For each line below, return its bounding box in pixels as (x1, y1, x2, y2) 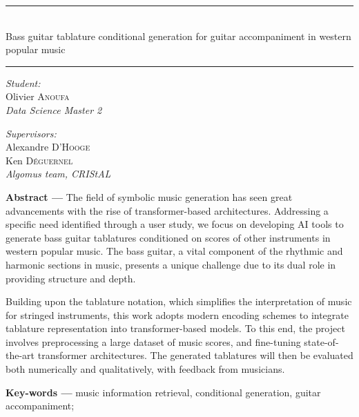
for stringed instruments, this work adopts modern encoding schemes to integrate (6, 307, 349, 322)
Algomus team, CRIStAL (6, 166, 111, 181)
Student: (6, 75, 41, 90)
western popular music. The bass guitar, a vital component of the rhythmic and (6, 244, 343, 258)
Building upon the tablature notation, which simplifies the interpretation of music (6, 294, 352, 309)
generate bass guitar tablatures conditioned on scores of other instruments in (6, 230, 331, 244)
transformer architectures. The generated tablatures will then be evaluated (37, 348, 353, 362)
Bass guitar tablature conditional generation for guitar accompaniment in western (6, 28, 351, 43)
